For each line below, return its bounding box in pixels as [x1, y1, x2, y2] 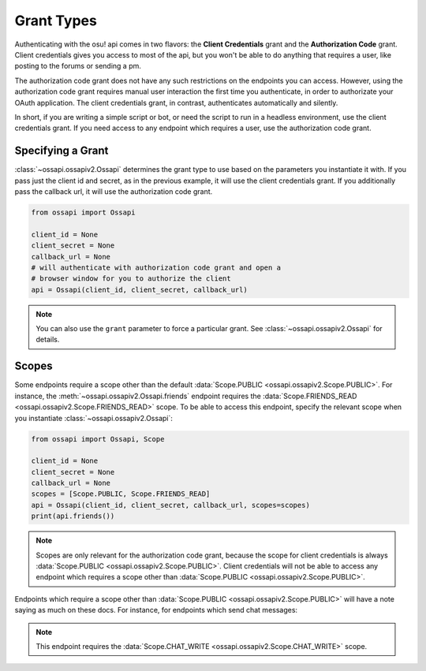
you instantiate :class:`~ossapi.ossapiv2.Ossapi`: [14, 413, 174, 423]
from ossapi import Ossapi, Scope [31, 434, 165, 443]
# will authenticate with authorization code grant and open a [31, 263, 282, 272]
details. [35, 335, 60, 345]
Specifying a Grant [14, 144, 109, 158]
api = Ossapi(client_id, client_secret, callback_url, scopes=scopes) [31, 501, 311, 509]
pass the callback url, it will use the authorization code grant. [14, 186, 213, 196]
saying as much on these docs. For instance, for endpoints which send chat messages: [14, 606, 298, 615]
